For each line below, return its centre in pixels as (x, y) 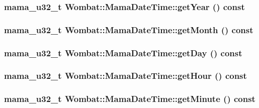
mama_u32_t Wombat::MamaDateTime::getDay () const (123, 52)
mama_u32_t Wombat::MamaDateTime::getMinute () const (130, 99)
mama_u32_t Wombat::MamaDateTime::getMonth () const (129, 29)
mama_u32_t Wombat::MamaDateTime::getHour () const (125, 76)
